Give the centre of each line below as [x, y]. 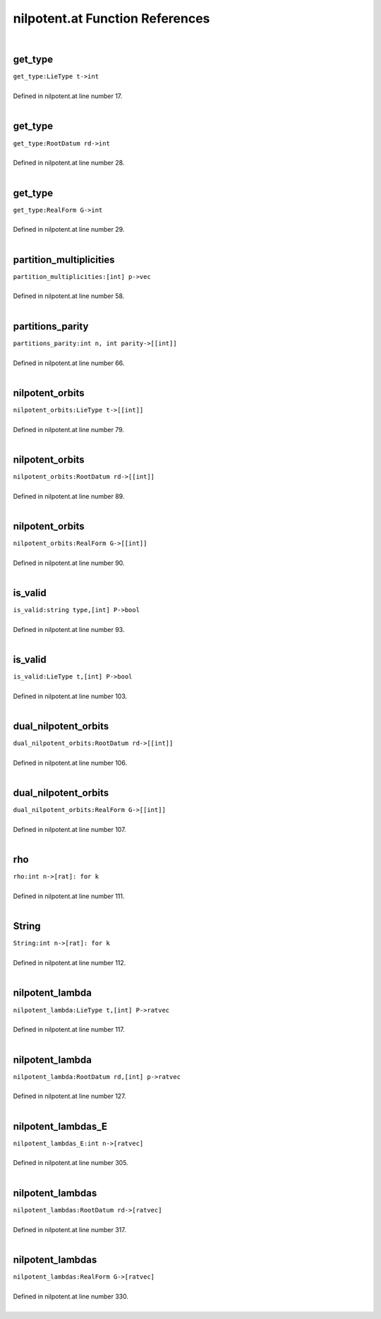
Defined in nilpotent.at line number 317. [69, 1229]
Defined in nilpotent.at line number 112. [69, 963]
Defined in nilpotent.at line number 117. [69, 1029]
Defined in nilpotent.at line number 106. [70, 763]
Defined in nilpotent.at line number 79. [69, 429]
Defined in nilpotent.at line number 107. [69, 830]
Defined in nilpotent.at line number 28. [69, 163]
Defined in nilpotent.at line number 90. [69, 563]
